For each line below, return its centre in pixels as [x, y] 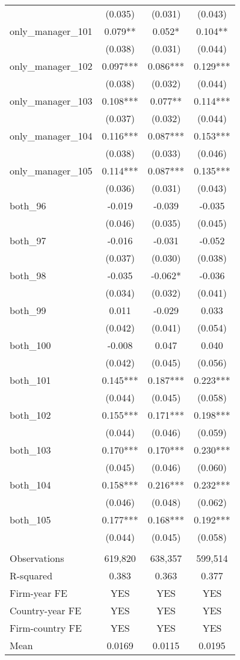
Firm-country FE [46, 628]
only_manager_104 [51, 136]
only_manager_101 [51, 31]
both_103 [30, 450]
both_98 [28, 275]
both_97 [28, 240]
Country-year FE [46, 610]
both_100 [30, 345]
